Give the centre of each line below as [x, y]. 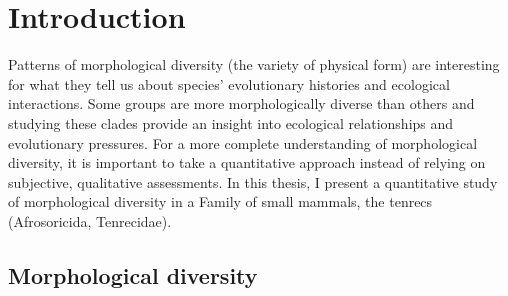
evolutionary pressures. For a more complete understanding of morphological [243, 142]
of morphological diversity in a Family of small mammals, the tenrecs [220, 201]
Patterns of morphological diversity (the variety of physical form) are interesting [254, 64]
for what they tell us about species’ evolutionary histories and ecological [229, 83]
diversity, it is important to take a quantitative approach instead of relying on [247, 162]
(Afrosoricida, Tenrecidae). [90, 220]
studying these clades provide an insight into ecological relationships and [231, 122]
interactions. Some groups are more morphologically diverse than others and [241, 103]
